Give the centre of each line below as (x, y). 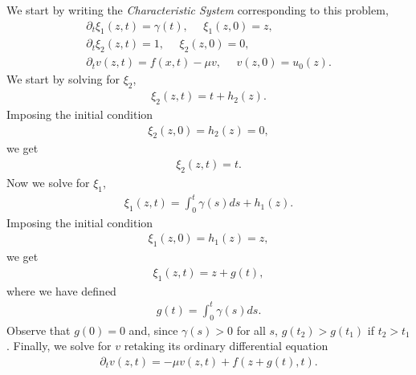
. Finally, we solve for (59, 346)
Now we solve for (48, 182)
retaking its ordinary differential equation (226, 346)
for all (251, 330)
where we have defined (61, 290)
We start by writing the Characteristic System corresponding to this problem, (198, 10)
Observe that (39, 330)
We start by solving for (63, 79)
